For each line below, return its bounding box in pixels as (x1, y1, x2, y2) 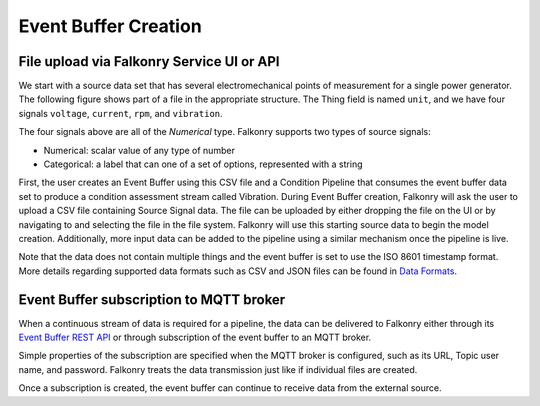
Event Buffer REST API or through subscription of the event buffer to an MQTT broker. (18, 331, 372, 344)
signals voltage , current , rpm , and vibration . (18, 107, 224, 119)
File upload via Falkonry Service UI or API (18, 53, 280, 70)
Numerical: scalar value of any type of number (43, 144, 235, 156)
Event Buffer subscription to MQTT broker (18, 291, 286, 308)
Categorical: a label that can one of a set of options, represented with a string (43, 158, 363, 170)
